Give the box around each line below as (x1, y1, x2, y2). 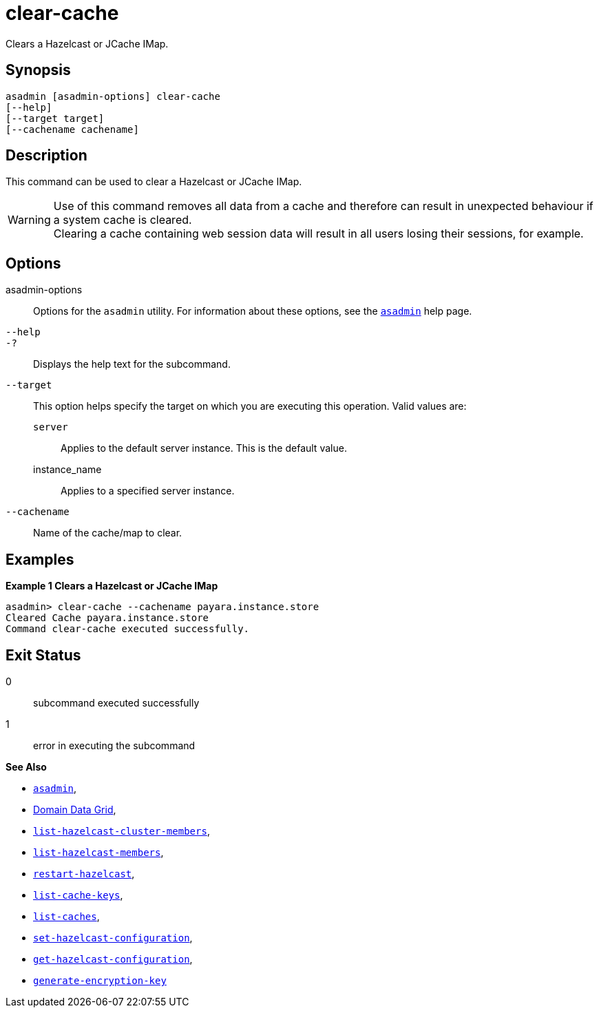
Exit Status (6, 646, 81, 664)
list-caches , (33, 910, 100, 922)
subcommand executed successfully (33, 696, 200, 709)
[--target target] (6, 112, 105, 124)
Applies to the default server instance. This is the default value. (61, 442, 347, 455)
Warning (8, 213, 51, 227)
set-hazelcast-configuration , (33, 931, 193, 943)
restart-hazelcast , (33, 867, 135, 879)
